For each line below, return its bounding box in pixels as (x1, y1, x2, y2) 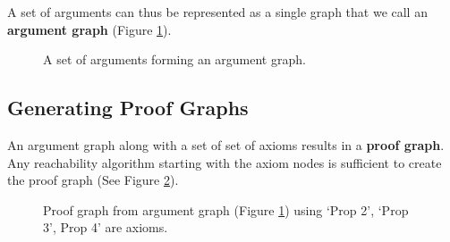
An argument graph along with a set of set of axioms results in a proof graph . (7, 135, 445, 154)
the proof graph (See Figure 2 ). (7, 171, 179, 189)
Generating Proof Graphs (7, 94, 249, 121)
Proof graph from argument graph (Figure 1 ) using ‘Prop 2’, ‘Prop (43, 200, 409, 219)
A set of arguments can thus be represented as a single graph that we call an (7, 3, 428, 21)
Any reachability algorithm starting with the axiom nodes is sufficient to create (7, 153, 442, 171)
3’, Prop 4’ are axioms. (43, 218, 168, 237)
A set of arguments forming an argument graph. (43, 50, 306, 69)
